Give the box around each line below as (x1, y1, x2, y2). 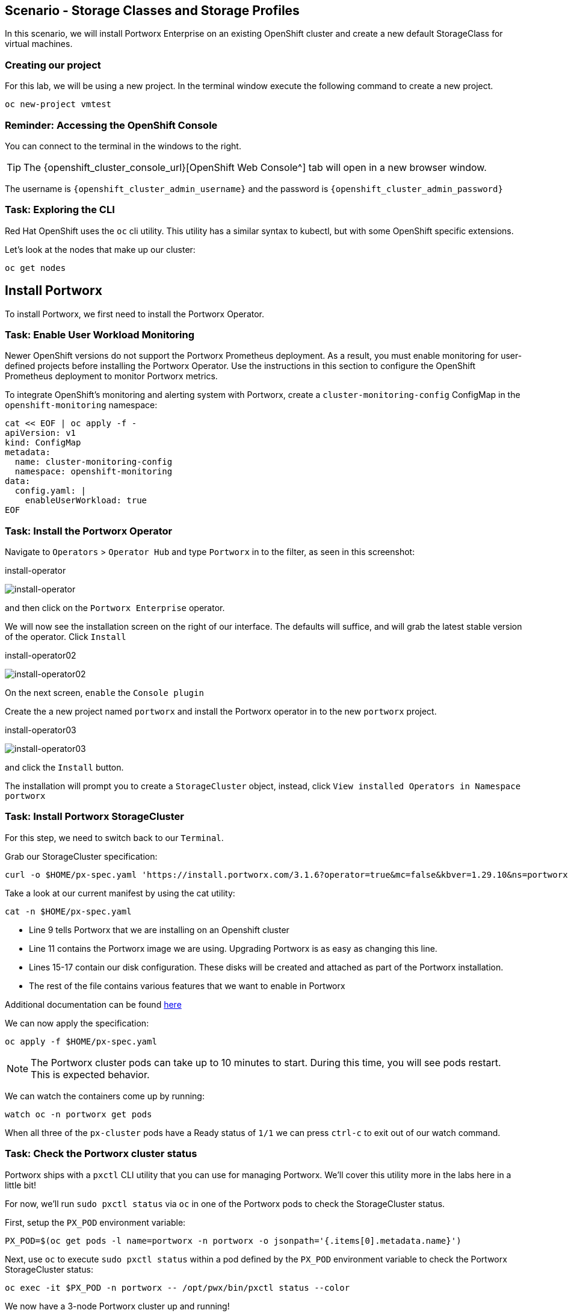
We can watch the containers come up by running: (5, 1090, 205, 1101)
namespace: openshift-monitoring (14, 467, 173, 477)
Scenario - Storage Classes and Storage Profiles (5, 3, 300, 18)
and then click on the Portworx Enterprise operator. (5, 603, 225, 613)
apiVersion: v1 (5, 428, 76, 438)
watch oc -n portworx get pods (5, 1109, 152, 1119)
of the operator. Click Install (5, 632, 126, 642)
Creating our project (5, 58, 101, 71)
